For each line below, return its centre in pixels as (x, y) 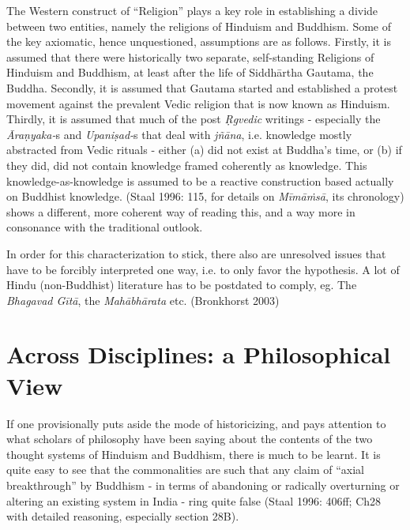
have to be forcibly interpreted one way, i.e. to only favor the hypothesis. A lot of (203, 269)
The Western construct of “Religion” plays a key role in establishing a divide (192, 10)
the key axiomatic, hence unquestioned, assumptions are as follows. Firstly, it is (199, 41)
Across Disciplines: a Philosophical (199, 354)
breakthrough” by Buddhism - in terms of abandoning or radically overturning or (203, 485)
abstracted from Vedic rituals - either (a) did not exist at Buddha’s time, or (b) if (204, 150)
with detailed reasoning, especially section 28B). (123, 516)
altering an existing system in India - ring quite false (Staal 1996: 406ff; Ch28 (194, 500)
